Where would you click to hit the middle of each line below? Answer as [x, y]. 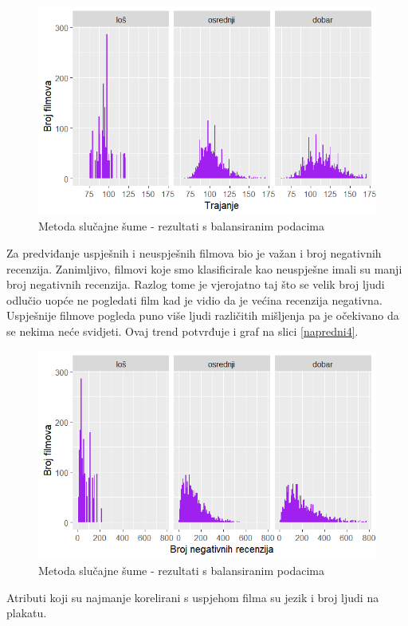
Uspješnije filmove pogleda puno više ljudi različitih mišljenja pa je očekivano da [203, 315]
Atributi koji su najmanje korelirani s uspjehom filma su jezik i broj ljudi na [193, 597]
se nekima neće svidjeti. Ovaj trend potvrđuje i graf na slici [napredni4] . [182, 331]
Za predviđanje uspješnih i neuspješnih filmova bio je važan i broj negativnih [194, 253]
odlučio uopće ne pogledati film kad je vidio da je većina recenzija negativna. [194, 299]
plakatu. [27, 613]
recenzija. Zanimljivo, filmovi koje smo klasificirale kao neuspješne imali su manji [204, 268]
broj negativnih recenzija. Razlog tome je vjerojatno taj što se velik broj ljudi [196, 284]
